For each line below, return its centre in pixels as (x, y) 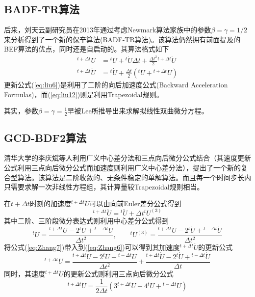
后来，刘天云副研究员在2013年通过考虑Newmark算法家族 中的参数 (108, 30)
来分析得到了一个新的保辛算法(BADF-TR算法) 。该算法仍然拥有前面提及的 (122, 39)
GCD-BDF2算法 (45, 137)
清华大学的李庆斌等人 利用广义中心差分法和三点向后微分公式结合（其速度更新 (127, 158)
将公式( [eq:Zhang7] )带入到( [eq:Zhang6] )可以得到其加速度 (92, 247)
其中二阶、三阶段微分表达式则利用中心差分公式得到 (86, 220)
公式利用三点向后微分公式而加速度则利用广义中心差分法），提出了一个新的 (122, 167)
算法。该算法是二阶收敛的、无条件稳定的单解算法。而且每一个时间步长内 (134, 177)
